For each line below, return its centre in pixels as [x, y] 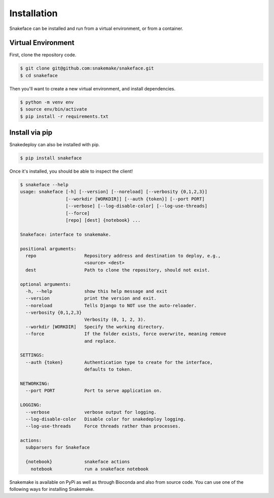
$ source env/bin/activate [54, 109]
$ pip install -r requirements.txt [64, 116]
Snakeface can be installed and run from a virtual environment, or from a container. [96, 28]
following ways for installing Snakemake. [52, 489]
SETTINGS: [32, 355]
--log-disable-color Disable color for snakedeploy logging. [106, 419]
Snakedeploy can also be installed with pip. [55, 145]
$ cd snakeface [39, 75]
